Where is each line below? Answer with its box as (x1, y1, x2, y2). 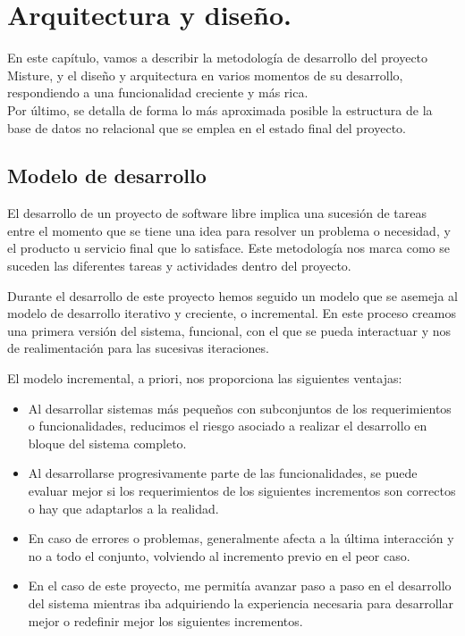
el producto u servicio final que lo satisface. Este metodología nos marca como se (7, 238, 450, 257)
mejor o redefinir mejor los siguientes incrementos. (28, 611, 303, 630)
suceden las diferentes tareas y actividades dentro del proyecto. (7, 256, 351, 275)
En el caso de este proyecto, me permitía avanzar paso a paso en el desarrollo (28, 576, 452, 595)
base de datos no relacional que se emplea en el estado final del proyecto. (7, 118, 406, 137)
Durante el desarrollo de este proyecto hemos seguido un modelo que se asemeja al (7, 286, 458, 305)
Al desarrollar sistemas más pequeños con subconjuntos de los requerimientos (28, 398, 452, 417)
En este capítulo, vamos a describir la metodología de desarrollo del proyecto (7, 48, 428, 67)
